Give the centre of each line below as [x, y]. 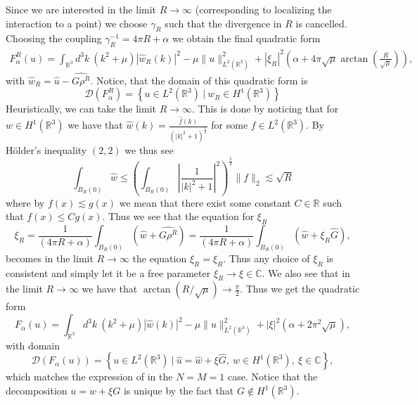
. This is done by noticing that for [265, 109]
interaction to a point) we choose [77, 23]
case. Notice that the [272, 377]
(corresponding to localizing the [263, 9]
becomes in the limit [50, 258]
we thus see [149, 149]
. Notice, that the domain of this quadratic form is [199, 80]
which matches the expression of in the [89, 377]
